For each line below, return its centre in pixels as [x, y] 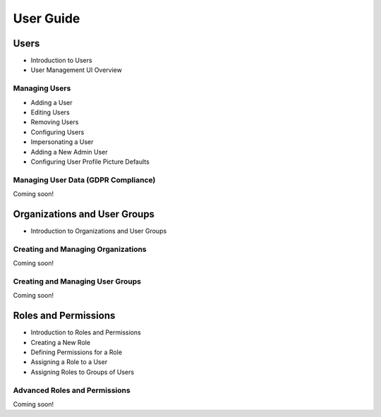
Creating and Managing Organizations [80, 249]
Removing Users [55, 122]
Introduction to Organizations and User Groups [99, 231]
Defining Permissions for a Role [77, 352]
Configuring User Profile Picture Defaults [90, 162]
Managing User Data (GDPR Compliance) [84, 180]
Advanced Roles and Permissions [72, 390]
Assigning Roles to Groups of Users [82, 372]
